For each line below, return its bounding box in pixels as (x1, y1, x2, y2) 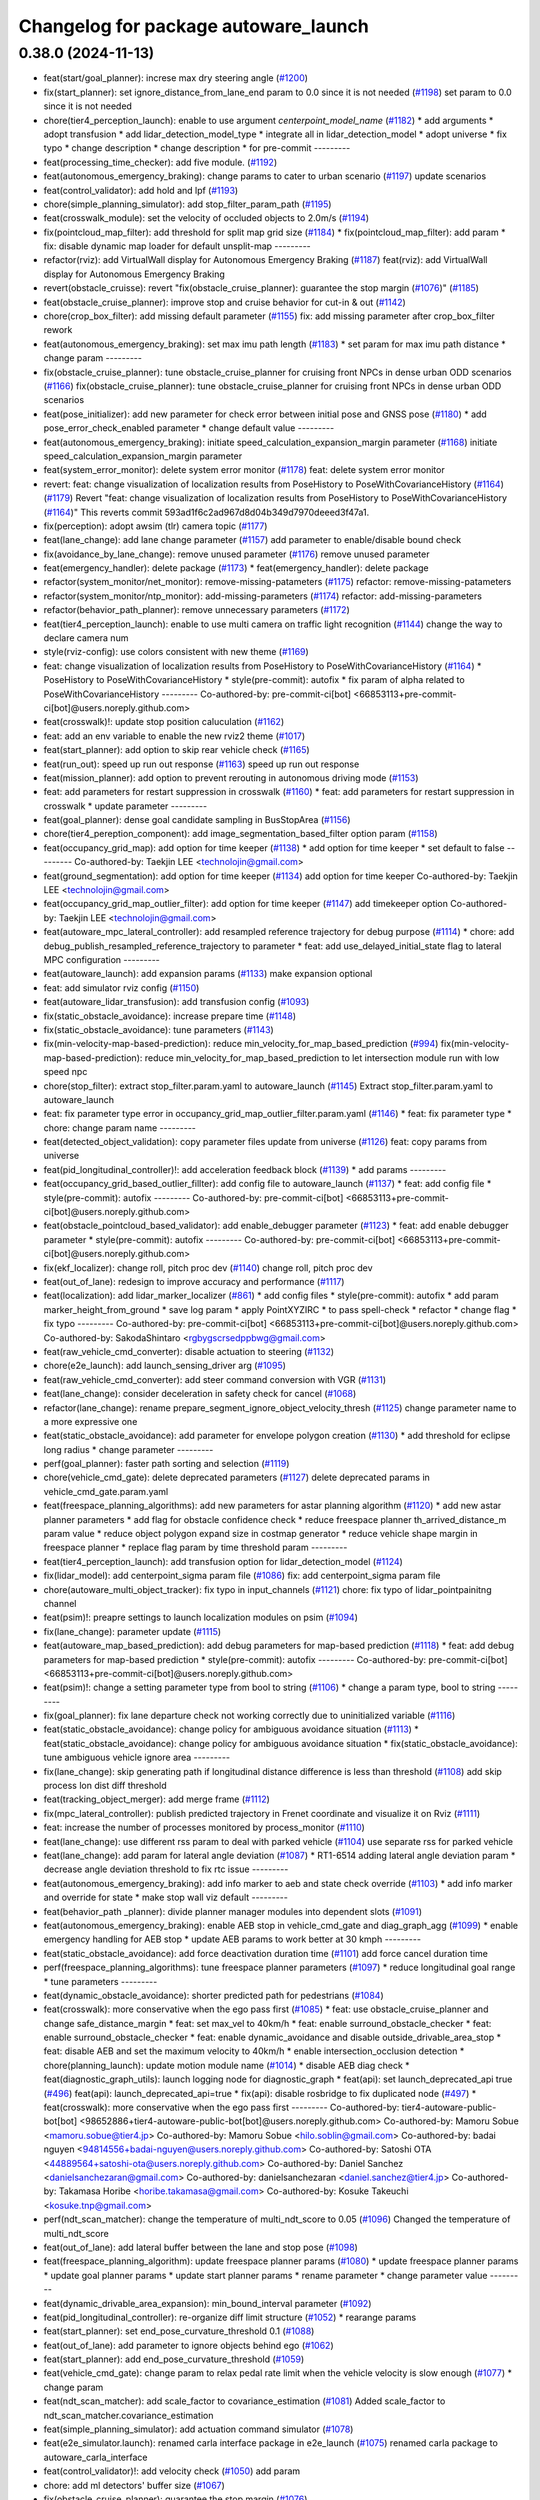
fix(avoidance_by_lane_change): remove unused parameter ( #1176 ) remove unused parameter (43, 548, 430, 560)
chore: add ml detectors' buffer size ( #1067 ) (43, 2479, 225, 2491)
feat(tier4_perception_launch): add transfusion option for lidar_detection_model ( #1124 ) (43, 1555, 404, 1567)
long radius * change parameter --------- (43, 1443, 214, 1455)
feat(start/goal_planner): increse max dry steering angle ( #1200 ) (43, 72, 309, 84)
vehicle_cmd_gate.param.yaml (43, 1485, 169, 1497)
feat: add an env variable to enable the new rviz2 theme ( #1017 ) (43, 730, 306, 742)
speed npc (43, 1066, 88, 1078)
